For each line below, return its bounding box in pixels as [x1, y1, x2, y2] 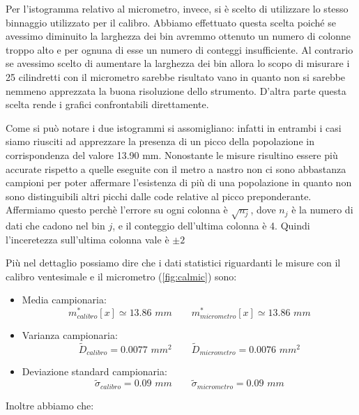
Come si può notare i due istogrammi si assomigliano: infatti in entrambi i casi [6, 120, 342, 135]
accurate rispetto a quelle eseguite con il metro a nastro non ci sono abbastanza [6, 161, 346, 176]
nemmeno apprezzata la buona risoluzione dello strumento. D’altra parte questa [6, 83, 346, 98]
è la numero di [291, 202, 353, 217]
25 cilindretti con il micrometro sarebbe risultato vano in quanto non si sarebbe [6, 69, 346, 84]
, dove [250, 202, 276, 217]
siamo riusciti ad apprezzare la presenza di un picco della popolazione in [6, 134, 314, 149]
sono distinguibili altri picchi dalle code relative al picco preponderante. [6, 188, 312, 203]
